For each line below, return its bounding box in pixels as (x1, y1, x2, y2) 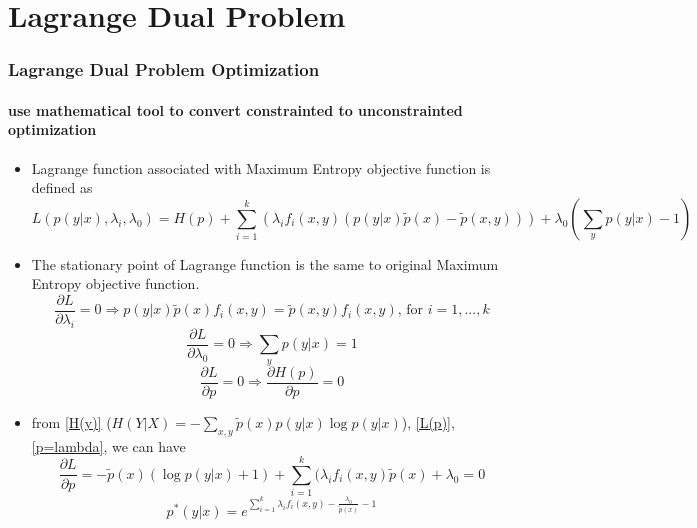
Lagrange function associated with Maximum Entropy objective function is (31, 157, 491, 178)
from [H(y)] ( (31, 411, 112, 432)
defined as (31, 177, 93, 198)
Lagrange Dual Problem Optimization (8, 57, 320, 82)
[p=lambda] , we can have (31, 435, 186, 456)
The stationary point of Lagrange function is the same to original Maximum (31, 253, 499, 274)
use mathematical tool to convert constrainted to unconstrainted (8, 99, 463, 120)
